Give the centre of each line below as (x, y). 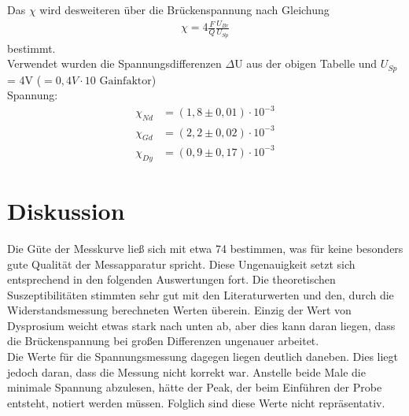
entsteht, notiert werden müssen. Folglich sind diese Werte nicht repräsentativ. (196, 402)
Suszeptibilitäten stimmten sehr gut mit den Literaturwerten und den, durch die (201, 294)
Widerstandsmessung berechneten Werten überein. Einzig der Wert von (179, 310)
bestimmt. (31, 48)
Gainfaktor (125, 81)
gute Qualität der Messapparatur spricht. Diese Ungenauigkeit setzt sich (181, 264)
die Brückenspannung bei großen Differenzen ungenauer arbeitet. (163, 341)
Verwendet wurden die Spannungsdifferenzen (114, 63)
